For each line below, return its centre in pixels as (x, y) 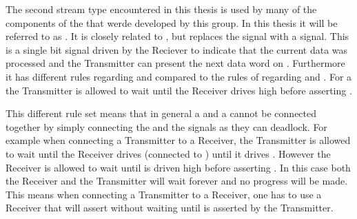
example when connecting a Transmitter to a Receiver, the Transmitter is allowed (178, 140)
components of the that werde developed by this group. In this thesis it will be (172, 22)
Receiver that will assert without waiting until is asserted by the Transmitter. (170, 208)
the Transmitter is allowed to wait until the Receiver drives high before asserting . (179, 90)
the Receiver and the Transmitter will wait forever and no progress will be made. (177, 181)
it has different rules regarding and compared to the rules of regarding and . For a (179, 76)
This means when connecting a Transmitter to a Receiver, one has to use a (164, 194)
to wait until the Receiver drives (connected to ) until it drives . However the (168, 153)
